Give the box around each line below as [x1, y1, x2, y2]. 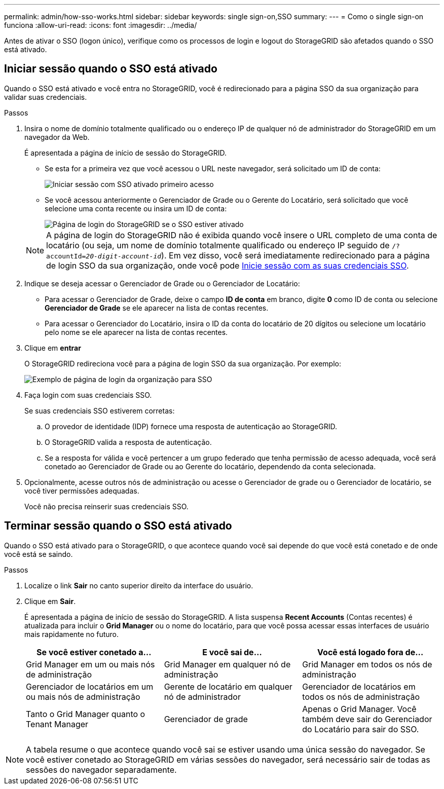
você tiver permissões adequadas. [24, 486, 139, 495]
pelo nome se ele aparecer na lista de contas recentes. [45, 327, 228, 336]
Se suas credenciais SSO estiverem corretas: [24, 406, 175, 415]
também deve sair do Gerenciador [302, 713, 432, 724]
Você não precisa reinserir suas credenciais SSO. [24, 502, 189, 511]
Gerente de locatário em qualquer [164, 681, 292, 692]
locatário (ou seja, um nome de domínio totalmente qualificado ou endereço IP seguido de [46, 240, 390, 250]
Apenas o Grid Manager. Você [302, 703, 417, 714]
